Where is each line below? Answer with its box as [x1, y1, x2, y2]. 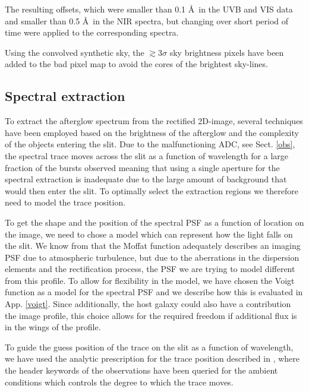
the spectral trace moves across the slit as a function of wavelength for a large [5, 149, 288, 162]
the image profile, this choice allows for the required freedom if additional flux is [5, 309, 297, 321]
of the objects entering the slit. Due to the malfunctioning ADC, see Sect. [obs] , [5, 138, 295, 150]
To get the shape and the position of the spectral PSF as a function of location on [5, 216, 304, 228]
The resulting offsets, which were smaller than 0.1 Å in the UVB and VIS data [5, 3, 293, 15]
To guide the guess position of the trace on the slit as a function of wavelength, [5, 340, 294, 353]
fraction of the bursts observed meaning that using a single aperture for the [5, 161, 280, 173]
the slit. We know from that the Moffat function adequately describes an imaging [5, 239, 301, 252]
